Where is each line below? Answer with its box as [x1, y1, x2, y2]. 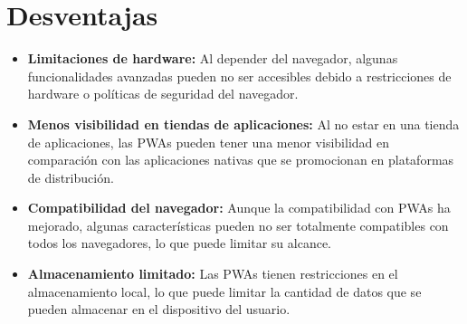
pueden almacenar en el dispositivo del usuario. [27, 300, 291, 319]
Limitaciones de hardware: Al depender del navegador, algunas [27, 49, 398, 68]
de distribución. [27, 167, 114, 186]
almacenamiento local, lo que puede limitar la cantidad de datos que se [27, 281, 422, 300]
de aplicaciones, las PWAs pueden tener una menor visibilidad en [27, 132, 390, 151]
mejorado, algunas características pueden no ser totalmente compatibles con [27, 215, 449, 234]
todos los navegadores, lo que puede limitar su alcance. [27, 233, 331, 253]
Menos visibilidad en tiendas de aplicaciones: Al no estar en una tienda [27, 114, 460, 133]
